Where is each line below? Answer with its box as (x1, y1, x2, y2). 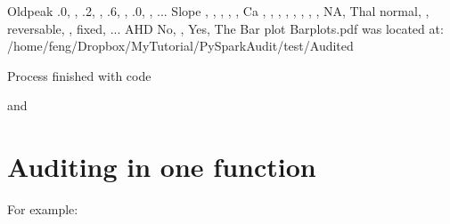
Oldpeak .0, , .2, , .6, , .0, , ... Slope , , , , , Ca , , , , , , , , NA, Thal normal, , (7, 2, 430, 20)
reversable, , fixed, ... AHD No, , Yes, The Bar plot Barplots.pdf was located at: (7, 19, 444, 37)
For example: (7, 200, 78, 219)
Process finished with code (7, 66, 151, 84)
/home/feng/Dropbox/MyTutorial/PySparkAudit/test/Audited (7, 36, 354, 55)
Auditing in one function (7, 148, 316, 185)
